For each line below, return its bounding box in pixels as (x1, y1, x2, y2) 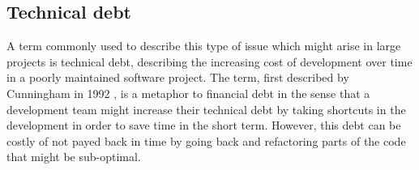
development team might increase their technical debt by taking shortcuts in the (6, 100, 406, 117)
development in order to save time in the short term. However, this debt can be (6, 117, 401, 134)
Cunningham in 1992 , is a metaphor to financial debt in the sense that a (6, 84, 370, 101)
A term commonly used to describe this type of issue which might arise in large (6, 37, 401, 54)
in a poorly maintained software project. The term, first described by (6, 69, 349, 86)
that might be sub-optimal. (6, 148, 141, 165)
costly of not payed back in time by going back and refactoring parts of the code (6, 132, 406, 149)
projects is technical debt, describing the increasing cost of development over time (6, 53, 413, 70)
